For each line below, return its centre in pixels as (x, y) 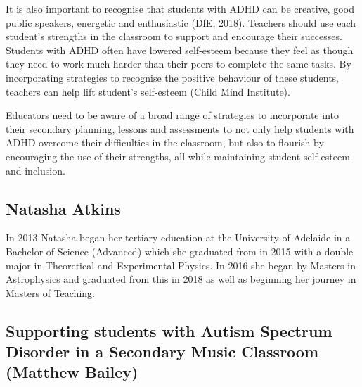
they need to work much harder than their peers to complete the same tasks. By (179, 64)
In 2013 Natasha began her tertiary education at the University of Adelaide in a (178, 237)
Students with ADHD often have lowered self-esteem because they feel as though (180, 50)
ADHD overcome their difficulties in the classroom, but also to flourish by (165, 142)
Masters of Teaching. (50, 292)
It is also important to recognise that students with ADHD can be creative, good (180, 8)
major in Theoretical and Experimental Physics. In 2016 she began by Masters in (181, 265)
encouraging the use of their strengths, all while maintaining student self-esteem (178, 156)
